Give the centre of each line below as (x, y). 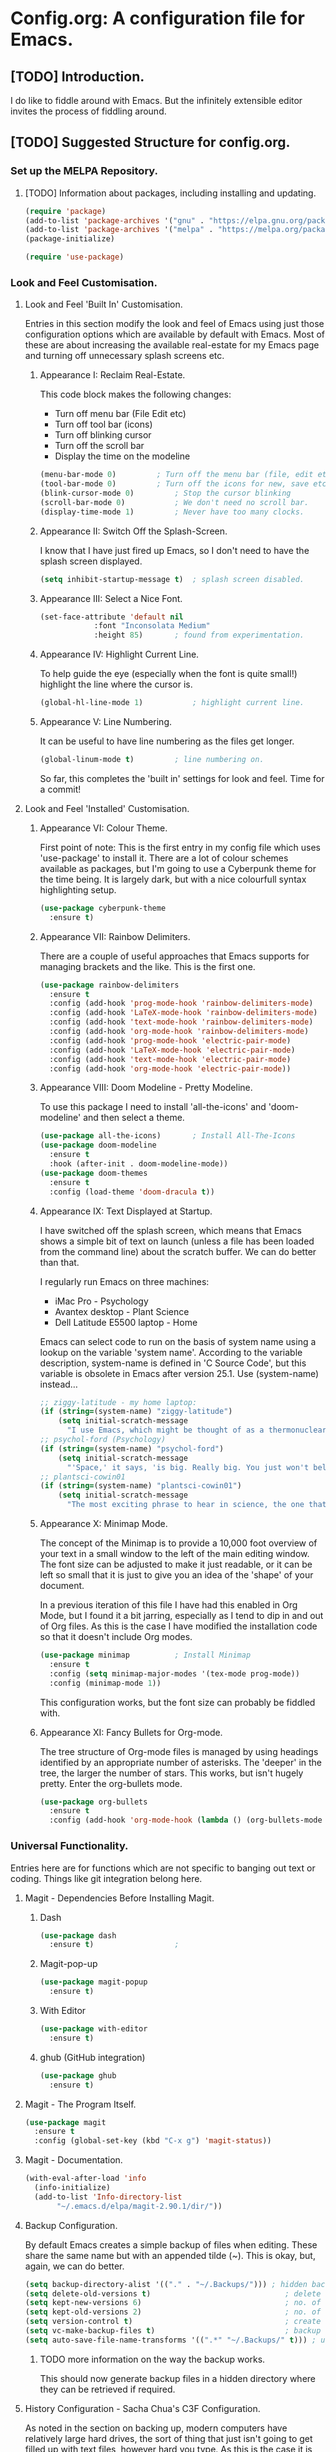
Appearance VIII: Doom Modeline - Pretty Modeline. (146, 1088)
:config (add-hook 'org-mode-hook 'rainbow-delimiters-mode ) (179, 1032)
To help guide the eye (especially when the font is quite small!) (168, 674)
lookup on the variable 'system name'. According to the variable (171, 1352)
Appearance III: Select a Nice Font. (111, 598)
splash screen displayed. (91, 561)
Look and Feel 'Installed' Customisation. (107, 808)
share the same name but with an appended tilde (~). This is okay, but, (170, 2255)
